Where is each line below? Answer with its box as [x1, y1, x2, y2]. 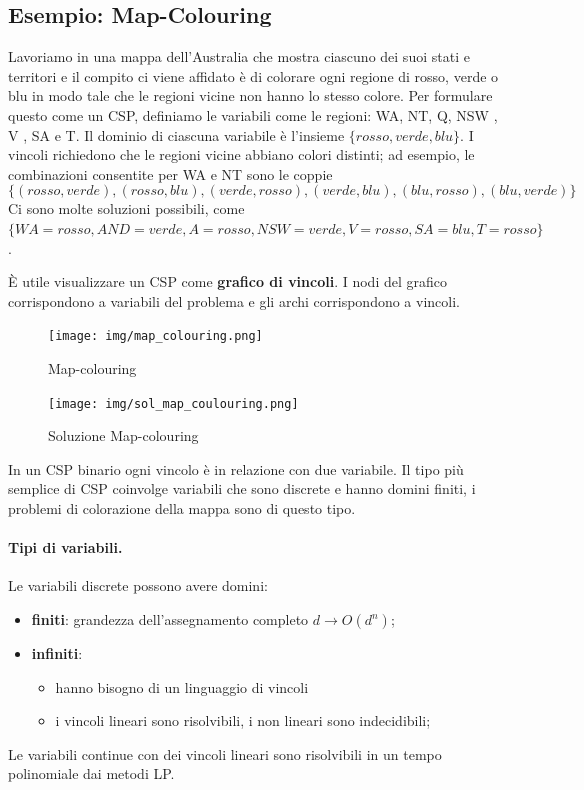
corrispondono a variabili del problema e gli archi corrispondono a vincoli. [8, 290, 460, 311]
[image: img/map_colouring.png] [48, 329, 263, 344]
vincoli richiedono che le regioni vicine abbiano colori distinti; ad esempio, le [8, 144, 475, 165]
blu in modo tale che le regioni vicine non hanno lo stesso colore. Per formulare [8, 85, 493, 106]
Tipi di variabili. [8, 537, 123, 558]
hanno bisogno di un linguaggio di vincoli [55, 676, 309, 697]
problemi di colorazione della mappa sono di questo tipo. [8, 498, 356, 519]
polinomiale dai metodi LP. [8, 763, 175, 784]
